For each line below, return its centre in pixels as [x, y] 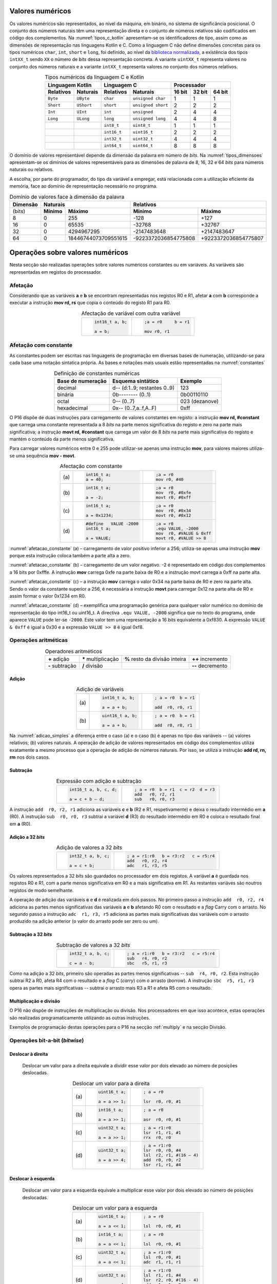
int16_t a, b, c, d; [93, 789]
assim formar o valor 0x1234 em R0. [48, 596]
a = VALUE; [98, 538]
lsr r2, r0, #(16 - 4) [171, 1280]
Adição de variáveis [100, 689]
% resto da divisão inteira [155, 659]
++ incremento [210, 659]
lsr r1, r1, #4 [162, 1165]
